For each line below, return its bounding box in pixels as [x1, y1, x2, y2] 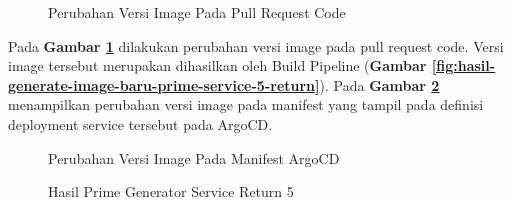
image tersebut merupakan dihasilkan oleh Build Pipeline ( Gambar [8, 55, 427, 76]
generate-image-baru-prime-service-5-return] [8, 74, 320, 95]
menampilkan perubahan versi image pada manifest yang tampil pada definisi [8, 94, 484, 115]
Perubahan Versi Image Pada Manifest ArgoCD [48, 147, 340, 168]
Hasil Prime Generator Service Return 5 [48, 181, 294, 202]
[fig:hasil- [431, 55, 496, 76]
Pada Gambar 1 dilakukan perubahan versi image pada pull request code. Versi [8, 35, 504, 56]
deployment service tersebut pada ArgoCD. [8, 113, 273, 134]
